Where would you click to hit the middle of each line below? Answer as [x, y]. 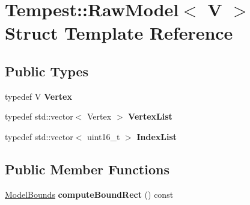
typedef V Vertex [38, 96]
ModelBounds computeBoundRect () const [89, 194]
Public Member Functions [87, 169]
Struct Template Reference [119, 33]
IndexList [157, 136]
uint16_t [104, 136]
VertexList [150, 116]
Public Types [47, 71]
